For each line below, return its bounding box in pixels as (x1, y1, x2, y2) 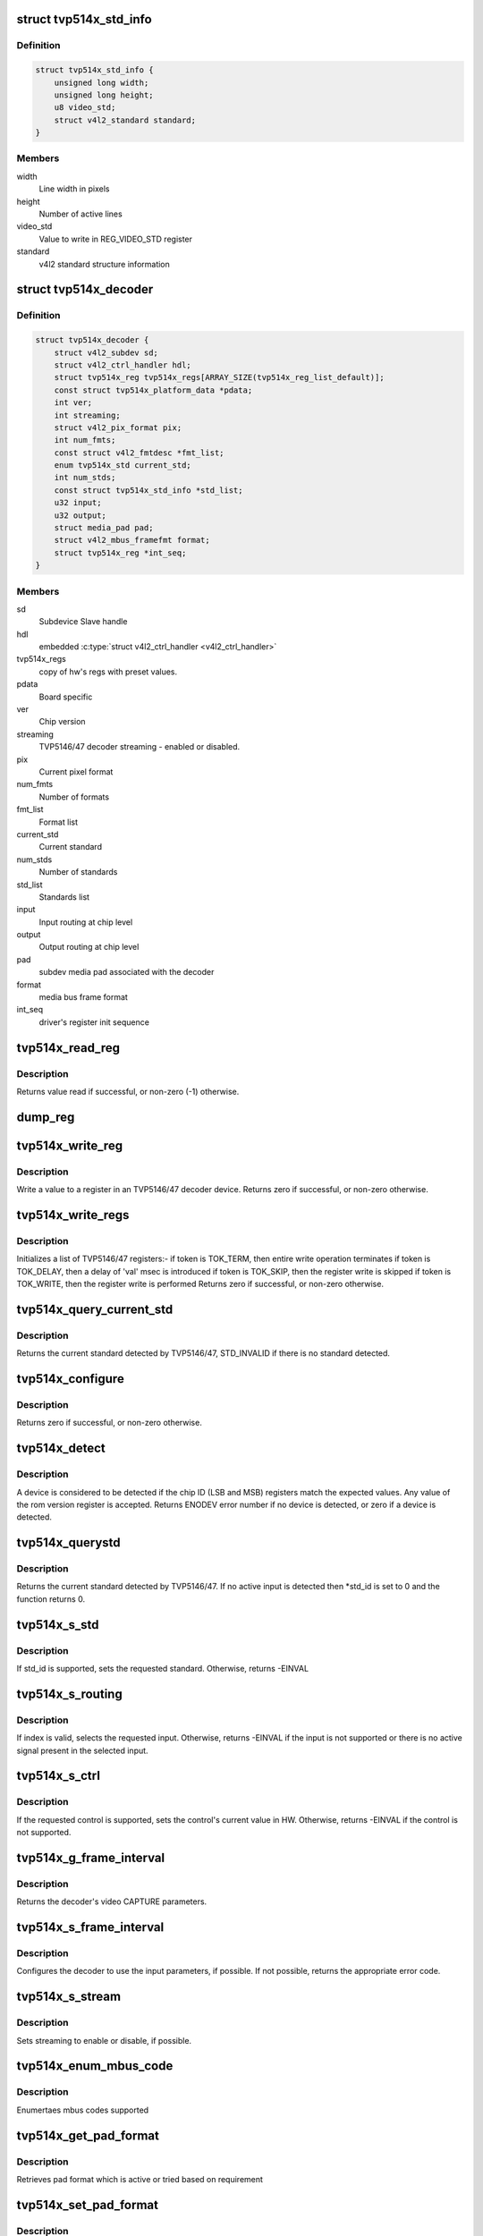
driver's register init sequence (38, 1016, 149, 1028)
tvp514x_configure (16, 1371, 124, 1386)
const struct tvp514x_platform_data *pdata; (54, 385, 253, 395)
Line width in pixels (38, 183, 110, 194)
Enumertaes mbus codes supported (16, 2105, 149, 2115)
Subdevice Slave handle (38, 616, 128, 627)
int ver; (54, 398, 93, 408)
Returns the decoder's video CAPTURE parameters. (16, 1896, 208, 1907)
